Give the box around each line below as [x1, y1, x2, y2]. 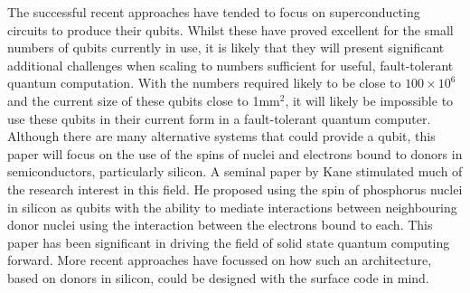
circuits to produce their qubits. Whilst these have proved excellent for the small [7, 20, 454, 39]
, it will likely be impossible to [285, 90, 454, 109]
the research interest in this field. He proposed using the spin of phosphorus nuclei [7, 179, 463, 198]
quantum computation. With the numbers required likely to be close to [7, 73, 401, 92]
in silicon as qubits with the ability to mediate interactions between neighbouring [7, 197, 457, 216]
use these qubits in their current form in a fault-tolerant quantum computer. [7, 109, 431, 128]
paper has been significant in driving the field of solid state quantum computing [7, 232, 450, 251]
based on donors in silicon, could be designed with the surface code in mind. [7, 268, 429, 287]
